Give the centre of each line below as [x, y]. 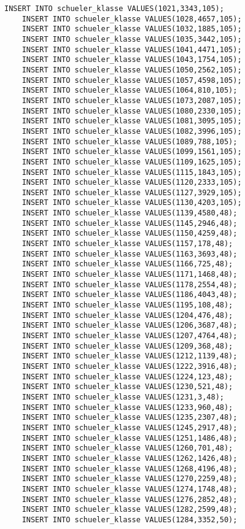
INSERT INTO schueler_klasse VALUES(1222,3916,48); [130, 366]
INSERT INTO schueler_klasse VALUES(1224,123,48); [127, 376]
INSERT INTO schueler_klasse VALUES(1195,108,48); [127, 305]
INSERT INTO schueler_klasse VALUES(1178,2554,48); [130, 284]
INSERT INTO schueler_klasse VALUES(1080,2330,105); [132, 111]
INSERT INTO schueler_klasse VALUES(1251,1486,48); [130, 438]
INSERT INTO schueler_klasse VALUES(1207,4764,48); [130, 336]
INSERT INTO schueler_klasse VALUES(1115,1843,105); [132, 172]
